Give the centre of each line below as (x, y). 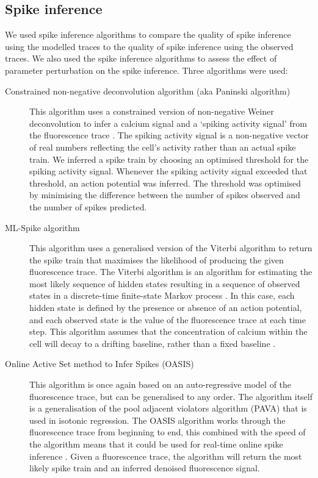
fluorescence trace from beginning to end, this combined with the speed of (168, 432)
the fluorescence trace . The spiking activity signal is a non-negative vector (169, 135)
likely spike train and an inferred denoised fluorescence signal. (145, 468)
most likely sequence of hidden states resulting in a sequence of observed (165, 283)
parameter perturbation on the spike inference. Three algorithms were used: (146, 70)
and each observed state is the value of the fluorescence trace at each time (168, 319)
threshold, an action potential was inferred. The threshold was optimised (165, 183)
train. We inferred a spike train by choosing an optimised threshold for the (169, 159)
